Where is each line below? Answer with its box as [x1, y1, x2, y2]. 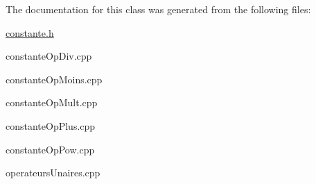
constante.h [6, 25, 54, 40]
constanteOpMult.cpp [6, 95, 98, 110]
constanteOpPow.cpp [6, 142, 95, 156]
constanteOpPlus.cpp [6, 118, 96, 133]
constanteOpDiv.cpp [6, 49, 92, 63]
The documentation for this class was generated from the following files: [6, 2, 311, 16]
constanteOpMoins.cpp [6, 72, 103, 86]
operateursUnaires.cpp [6, 165, 100, 180]
